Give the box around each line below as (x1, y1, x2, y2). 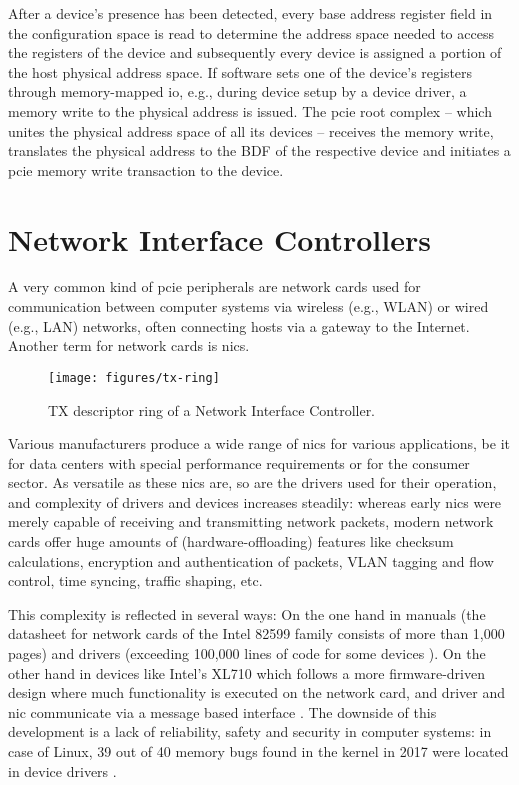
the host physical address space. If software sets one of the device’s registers (8, 61, 473, 82)
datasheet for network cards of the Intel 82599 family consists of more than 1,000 (8, 623, 505, 644)
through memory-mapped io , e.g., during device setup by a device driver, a (8, 81, 467, 102)
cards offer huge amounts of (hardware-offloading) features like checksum (8, 531, 454, 552)
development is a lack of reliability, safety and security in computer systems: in (8, 721, 492, 742)
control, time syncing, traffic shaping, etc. (8, 570, 263, 591)
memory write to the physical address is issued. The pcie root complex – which (8, 100, 492, 121)
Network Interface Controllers (8, 218, 431, 259)
